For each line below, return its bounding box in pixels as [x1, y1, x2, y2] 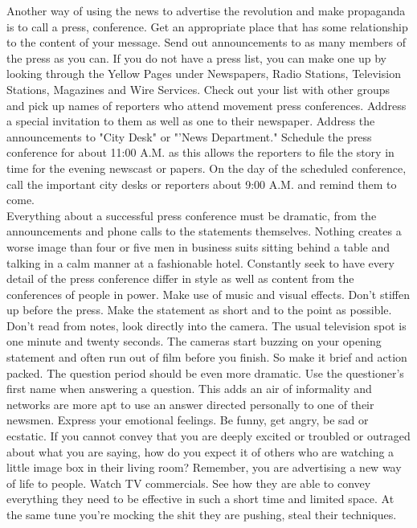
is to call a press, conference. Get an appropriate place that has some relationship [6, 18, 408, 35]
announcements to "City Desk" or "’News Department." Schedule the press [6, 128, 372, 145]
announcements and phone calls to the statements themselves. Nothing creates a [6, 223, 402, 239]
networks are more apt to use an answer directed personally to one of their [6, 395, 374, 412]
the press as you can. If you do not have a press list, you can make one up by [6, 49, 386, 66]
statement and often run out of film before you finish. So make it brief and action [6, 349, 407, 366]
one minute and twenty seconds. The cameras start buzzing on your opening [6, 333, 382, 350]
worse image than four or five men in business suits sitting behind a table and [6, 238, 390, 255]
